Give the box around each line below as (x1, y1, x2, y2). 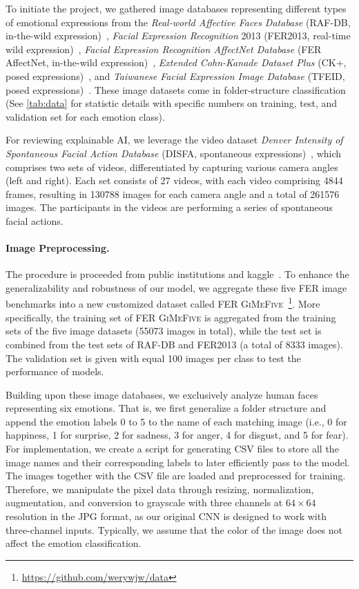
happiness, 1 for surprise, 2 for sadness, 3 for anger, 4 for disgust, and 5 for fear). (6, 428, 349, 442)
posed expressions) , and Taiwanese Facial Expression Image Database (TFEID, (6, 68, 345, 83)
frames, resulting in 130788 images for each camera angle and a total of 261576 (6, 186, 340, 201)
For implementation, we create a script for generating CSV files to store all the (6, 441, 339, 456)
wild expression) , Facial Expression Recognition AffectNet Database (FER (6, 41, 322, 56)
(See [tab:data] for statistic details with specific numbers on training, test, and (6, 96, 338, 110)
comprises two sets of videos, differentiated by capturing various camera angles (6, 159, 338, 174)
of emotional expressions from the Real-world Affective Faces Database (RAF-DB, (6, 14, 351, 29)
